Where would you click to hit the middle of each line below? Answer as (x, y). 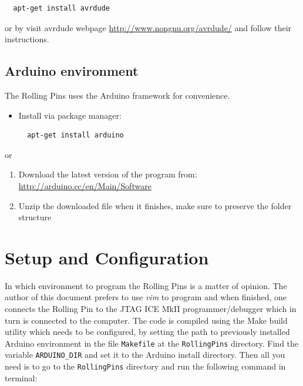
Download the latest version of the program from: (108, 174)
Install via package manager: (70, 115)
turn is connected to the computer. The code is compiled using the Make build (146, 320)
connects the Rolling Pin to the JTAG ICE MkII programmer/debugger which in (151, 309)
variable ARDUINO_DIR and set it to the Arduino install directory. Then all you (145, 355)
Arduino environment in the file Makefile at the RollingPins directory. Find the (152, 343)
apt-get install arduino (75, 135)
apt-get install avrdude (61, 8)
